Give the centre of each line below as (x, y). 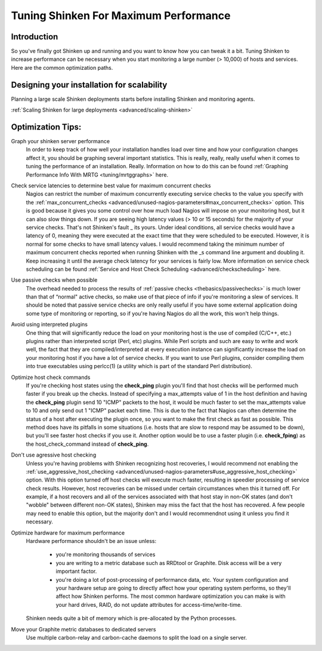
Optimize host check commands (51, 377)
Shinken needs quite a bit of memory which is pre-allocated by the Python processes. (131, 618)
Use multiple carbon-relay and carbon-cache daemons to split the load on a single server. (137, 637)
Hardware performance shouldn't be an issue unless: (91, 541)
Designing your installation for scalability (89, 84)
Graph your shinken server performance (61, 141)
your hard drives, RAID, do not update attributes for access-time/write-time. (149, 604)
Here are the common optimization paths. (62, 67)
